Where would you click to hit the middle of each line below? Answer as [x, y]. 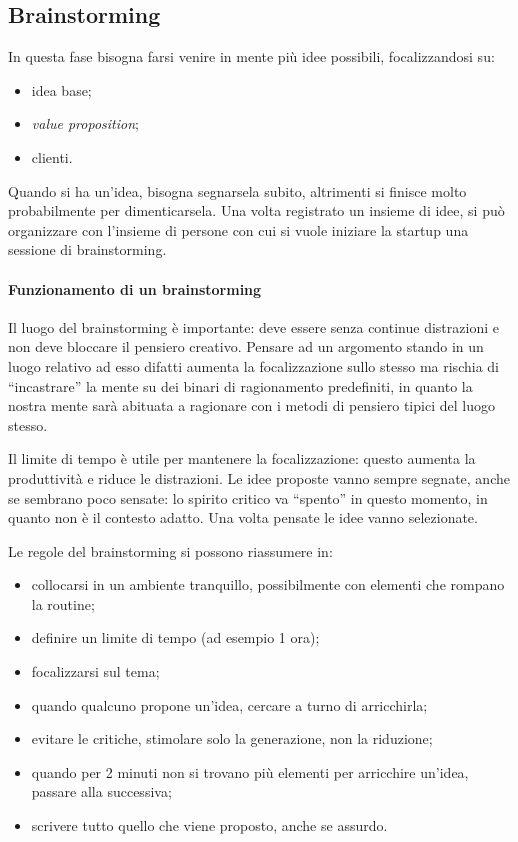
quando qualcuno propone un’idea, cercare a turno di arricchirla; [229, 704]
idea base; [61, 89]
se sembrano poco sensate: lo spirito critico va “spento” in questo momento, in [248, 497]
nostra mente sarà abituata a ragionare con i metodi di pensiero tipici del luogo [251, 405]
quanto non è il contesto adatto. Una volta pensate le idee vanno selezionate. [243, 517]
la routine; [63, 603]
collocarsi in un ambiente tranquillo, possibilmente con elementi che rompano [268, 584]
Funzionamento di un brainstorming [135, 288]
